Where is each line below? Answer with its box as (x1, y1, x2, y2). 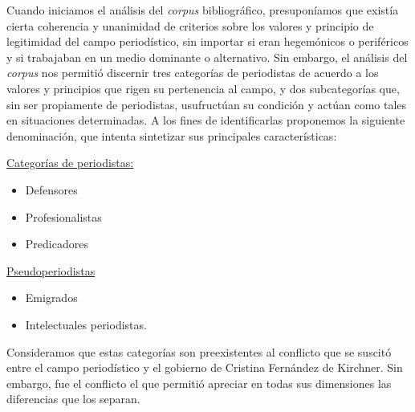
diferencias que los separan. (6, 390, 140, 407)
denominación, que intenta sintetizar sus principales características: (6, 127, 337, 144)
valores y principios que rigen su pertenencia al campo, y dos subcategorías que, (6, 80, 400, 96)
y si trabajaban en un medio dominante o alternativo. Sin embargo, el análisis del (6, 48, 408, 65)
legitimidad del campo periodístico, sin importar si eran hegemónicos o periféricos (6, 33, 409, 50)
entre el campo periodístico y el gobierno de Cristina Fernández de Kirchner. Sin (6, 359, 403, 376)
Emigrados (25, 289, 78, 306)
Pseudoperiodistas (6, 262, 96, 279)
